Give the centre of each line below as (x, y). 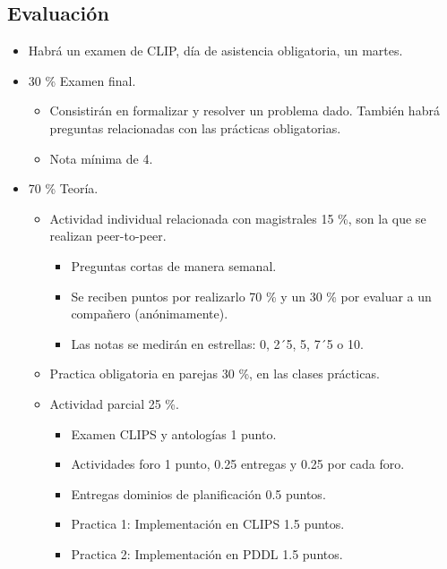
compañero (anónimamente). (150, 314)
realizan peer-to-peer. (108, 236)
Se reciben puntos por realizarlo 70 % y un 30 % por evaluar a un (251, 296)
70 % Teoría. (63, 188)
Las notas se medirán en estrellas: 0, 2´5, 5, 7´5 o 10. (217, 343)
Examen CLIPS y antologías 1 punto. (174, 433)
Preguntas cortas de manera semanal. (174, 265)
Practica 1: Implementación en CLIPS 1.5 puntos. (208, 524)
